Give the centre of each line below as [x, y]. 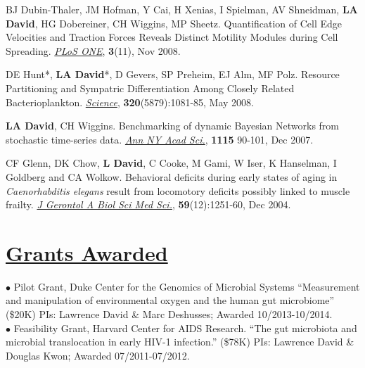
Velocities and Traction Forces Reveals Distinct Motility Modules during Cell [172, 37]
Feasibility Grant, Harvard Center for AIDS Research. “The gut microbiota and [185, 328]
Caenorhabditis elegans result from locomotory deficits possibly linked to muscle [178, 190]
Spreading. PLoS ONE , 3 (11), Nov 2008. [93, 50]
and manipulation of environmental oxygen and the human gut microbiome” [170, 300]
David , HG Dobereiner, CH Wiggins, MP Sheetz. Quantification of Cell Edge [174, 23]
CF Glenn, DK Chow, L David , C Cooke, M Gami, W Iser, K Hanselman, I [171, 163]
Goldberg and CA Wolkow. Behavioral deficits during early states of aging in [172, 176]
